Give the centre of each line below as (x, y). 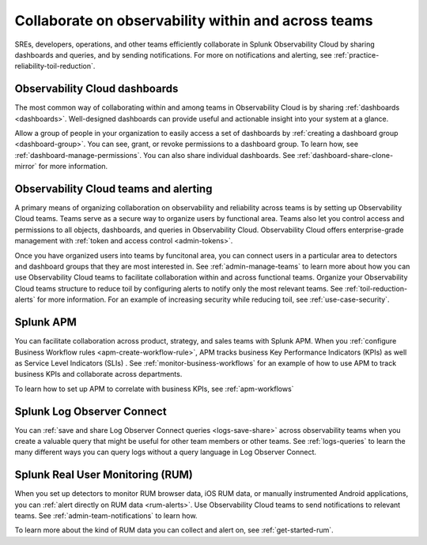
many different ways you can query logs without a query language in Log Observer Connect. (165, 452)
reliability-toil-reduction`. (55, 66)
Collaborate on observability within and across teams (194, 21)
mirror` (26, 167)
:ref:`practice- (356, 54)
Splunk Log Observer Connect (91, 411)
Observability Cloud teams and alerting (113, 189)
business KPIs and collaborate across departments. (98, 374)
